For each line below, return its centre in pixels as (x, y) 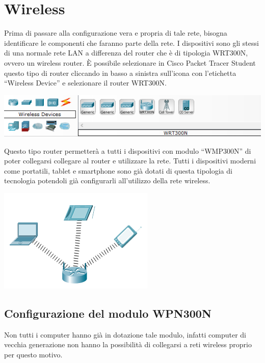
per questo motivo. (33, 355)
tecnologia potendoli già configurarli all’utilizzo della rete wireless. (107, 180)
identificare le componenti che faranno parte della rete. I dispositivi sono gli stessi (131, 43)
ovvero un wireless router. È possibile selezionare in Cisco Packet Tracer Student (130, 62)
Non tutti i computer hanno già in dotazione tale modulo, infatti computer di (125, 334)
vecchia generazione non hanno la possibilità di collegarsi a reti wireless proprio (128, 344)
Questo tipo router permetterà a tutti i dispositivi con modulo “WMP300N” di (128, 150)
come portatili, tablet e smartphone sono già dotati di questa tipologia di (118, 170)
